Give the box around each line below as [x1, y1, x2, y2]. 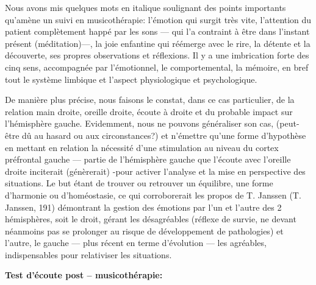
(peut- [276, 117, 300, 130]
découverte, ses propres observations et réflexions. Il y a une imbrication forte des [5, 49, 309, 62]
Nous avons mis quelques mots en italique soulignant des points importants [5, 1, 286, 13]
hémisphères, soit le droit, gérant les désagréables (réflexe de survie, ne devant [5, 213, 296, 225]
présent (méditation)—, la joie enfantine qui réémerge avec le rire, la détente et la [5, 37, 311, 49]
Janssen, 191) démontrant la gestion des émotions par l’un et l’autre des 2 [5, 200, 282, 213]
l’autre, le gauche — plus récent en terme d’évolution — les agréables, [5, 236, 267, 249]
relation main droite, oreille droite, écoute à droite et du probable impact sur [5, 105, 293, 118]
